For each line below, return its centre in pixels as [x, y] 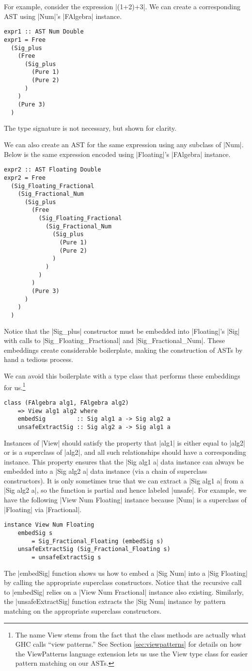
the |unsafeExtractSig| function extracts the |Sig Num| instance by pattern [115, 601]
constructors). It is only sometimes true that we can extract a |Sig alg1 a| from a [124, 480]
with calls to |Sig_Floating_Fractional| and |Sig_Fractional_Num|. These [114, 340]
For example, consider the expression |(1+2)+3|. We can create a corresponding [122, 6]
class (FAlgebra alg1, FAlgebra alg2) [66, 403]
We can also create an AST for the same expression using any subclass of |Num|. [124, 144]
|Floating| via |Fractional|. [43, 509]
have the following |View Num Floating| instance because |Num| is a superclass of [125, 500]
